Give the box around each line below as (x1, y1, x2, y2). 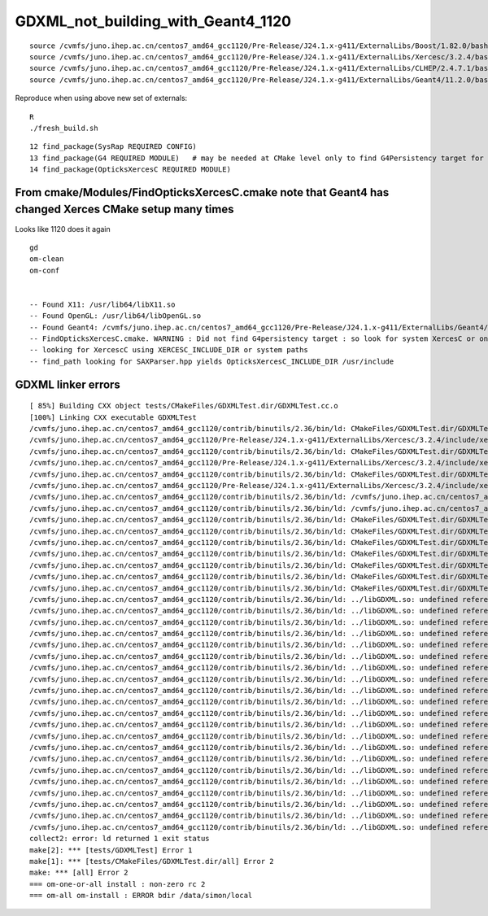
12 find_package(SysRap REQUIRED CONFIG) (29, 142, 197, 151)
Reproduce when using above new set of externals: (15, 94, 188, 103)
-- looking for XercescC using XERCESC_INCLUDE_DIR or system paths (29, 346, 308, 355)
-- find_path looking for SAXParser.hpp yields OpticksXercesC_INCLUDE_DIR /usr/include (29, 356, 394, 366)
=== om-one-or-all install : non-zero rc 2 (29, 879, 206, 888)
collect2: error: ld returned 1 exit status (29, 834, 211, 844)
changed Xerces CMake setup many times (15, 203, 234, 216)
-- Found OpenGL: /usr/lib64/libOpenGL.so (29, 312, 202, 321)
